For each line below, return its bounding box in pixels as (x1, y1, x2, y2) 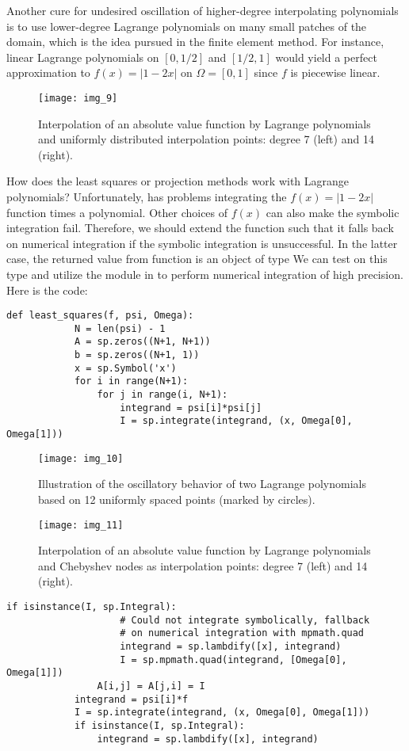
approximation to (6, 64, 90, 81)
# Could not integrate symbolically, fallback (120, 614, 370, 626)
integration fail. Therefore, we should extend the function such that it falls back (6, 219, 394, 236)
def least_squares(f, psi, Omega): (6, 310, 194, 322)
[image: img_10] (38, 452, 124, 464)
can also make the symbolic (266, 204, 399, 220)
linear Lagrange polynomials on (6, 48, 159, 65)
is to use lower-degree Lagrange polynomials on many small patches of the (6, 17, 367, 34)
